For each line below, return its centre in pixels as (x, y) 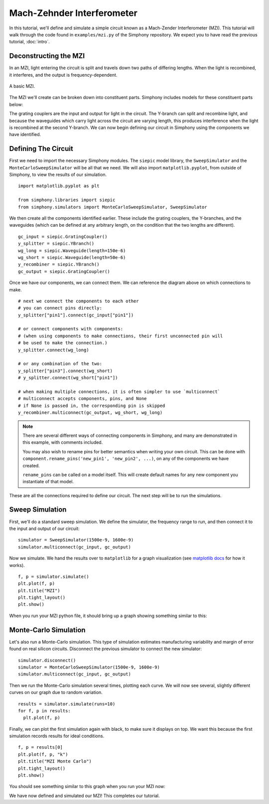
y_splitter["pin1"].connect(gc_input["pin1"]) (76, 315)
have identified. (25, 134)
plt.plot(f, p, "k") (43, 754)
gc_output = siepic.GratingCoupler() (64, 271)
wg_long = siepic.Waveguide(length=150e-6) (72, 251)
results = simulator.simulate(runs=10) (67, 704)
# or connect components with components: (71, 329)
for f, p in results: (44, 711)
